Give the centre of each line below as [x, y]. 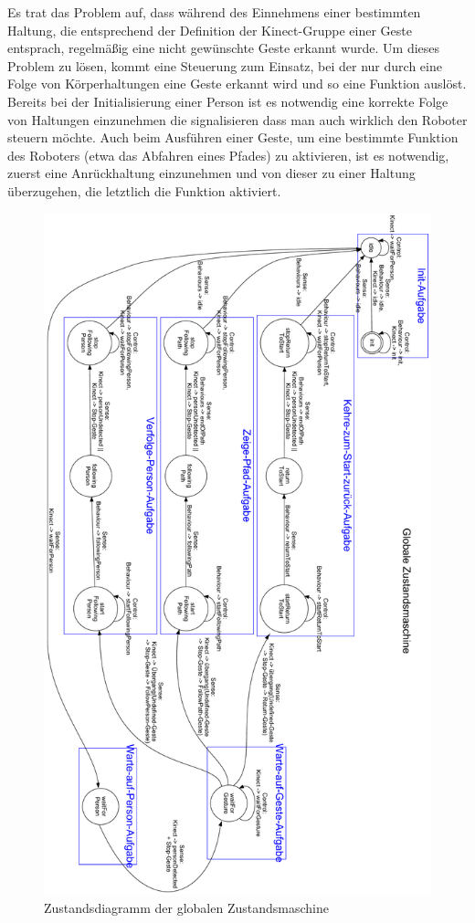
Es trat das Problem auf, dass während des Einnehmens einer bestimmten [214, 12]
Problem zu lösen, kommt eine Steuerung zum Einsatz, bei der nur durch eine [225, 65]
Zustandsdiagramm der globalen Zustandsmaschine [186, 908]
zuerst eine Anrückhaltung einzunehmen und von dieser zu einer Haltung [211, 173]
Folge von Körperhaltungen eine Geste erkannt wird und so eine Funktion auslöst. [237, 84]
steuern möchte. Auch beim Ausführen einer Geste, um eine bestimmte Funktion [233, 137]
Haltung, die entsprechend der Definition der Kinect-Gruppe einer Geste [210, 30]
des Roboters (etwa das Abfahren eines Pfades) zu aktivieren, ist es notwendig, [228, 155]
